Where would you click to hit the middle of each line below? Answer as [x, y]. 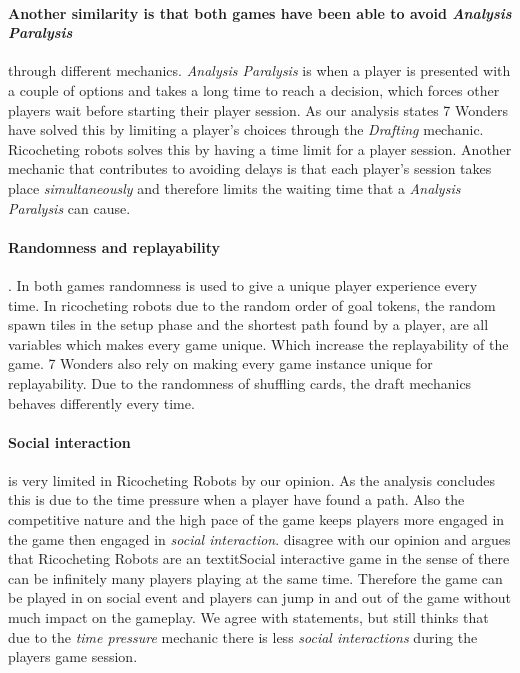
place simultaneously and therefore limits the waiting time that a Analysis [234, 187]
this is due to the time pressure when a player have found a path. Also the [236, 499]
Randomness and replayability [114, 246]
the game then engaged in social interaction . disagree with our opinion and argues [259, 538]
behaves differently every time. [101, 402]
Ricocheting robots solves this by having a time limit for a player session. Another [260, 148]
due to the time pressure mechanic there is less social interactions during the [243, 636]
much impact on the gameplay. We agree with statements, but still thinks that [248, 617]
